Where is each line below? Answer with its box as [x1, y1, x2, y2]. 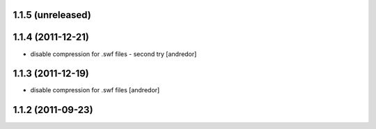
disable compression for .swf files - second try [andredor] [30, 49, 197, 58]
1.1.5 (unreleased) [13, 9, 92, 21]
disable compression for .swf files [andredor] [30, 86, 160, 94]
